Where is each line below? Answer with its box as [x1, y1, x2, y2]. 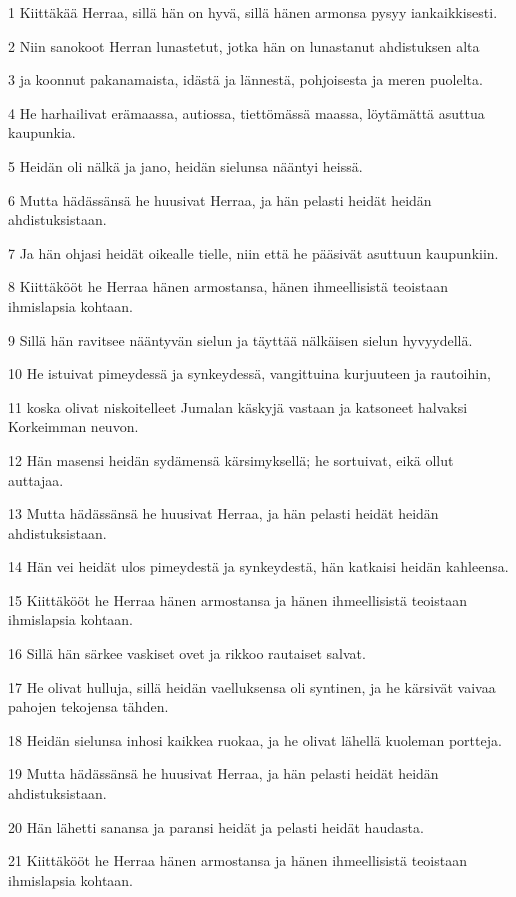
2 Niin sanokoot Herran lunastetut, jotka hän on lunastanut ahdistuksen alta [8, 35, 480, 56]
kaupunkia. [8, 122, 76, 143]
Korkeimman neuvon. [8, 416, 139, 437]
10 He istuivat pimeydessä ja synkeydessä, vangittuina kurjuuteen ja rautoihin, [8, 363, 491, 384]
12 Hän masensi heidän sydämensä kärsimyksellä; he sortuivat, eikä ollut [8, 449, 454, 470]
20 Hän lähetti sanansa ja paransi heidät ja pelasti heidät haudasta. [8, 816, 424, 837]
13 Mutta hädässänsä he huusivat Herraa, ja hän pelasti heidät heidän [8, 503, 439, 524]
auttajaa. [8, 469, 64, 490]
